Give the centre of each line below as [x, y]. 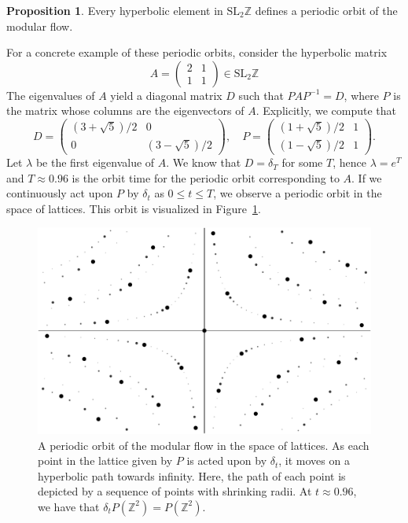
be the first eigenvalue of [95, 162]
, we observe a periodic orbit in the [298, 193]
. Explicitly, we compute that [326, 110]
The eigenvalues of [51, 95]
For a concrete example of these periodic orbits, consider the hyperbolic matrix [197, 52]
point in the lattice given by [105, 460]
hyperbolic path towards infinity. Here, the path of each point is [192, 475]
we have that [69, 506]
